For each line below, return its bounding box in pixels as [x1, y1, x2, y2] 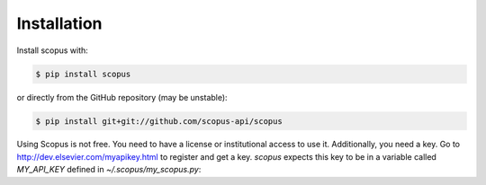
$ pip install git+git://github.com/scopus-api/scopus [35, 116, 283, 126]
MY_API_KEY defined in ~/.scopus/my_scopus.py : [16, 164, 202, 175]
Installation [16, 13, 103, 33]
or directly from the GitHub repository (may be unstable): [16, 92, 229, 102]
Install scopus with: [16, 45, 89, 56]
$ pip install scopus [35, 68, 131, 79]
